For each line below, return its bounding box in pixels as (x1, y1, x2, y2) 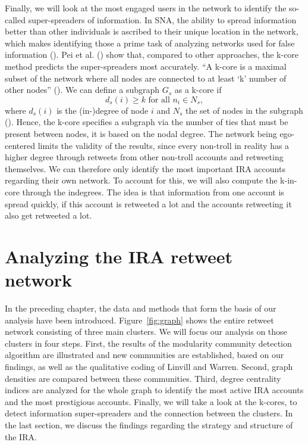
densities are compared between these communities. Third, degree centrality (5, 372, 281, 384)
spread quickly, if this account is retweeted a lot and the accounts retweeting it (5, 197, 292, 210)
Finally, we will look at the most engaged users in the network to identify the (5, 2, 287, 14)
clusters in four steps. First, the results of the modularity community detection (5, 337, 292, 349)
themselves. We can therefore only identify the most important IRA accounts (5, 162, 285, 175)
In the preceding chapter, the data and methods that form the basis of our (5, 302, 276, 314)
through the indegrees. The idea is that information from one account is (22, 185, 284, 198)
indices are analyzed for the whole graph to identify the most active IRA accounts (5, 384, 304, 396)
